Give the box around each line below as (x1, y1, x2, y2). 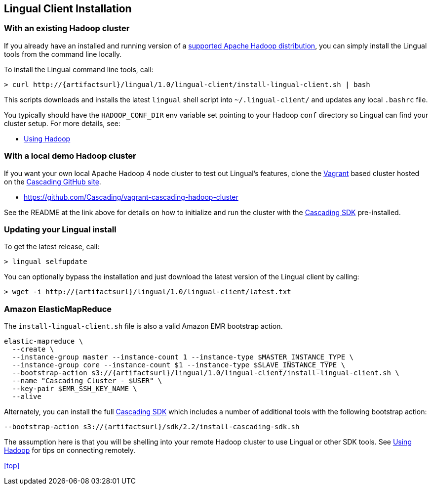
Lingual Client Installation (4, 2, 132, 15)
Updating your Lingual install (4, 224, 117, 234)
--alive (12, 393, 41, 401)
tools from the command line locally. (4, 49, 122, 58)
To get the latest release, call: (4, 242, 100, 251)
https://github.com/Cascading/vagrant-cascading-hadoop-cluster (24, 192, 238, 201)
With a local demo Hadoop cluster (4, 151, 136, 161)
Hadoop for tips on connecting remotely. (4, 446, 136, 455)
